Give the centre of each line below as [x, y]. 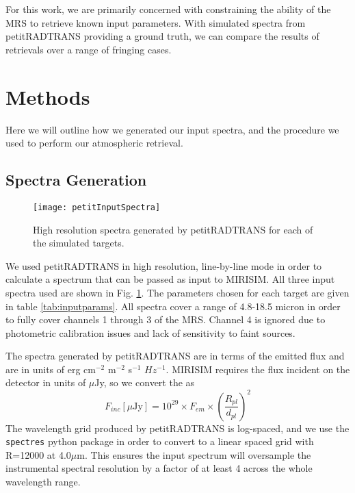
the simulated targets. [79, 243]
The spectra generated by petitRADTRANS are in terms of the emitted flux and [175, 356]
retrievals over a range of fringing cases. [89, 49]
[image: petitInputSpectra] [97, 207]
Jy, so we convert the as [145, 382]
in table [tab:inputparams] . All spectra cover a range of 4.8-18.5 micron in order [173, 306]
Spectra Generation [76, 180]
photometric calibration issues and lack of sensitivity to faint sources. [150, 332]
